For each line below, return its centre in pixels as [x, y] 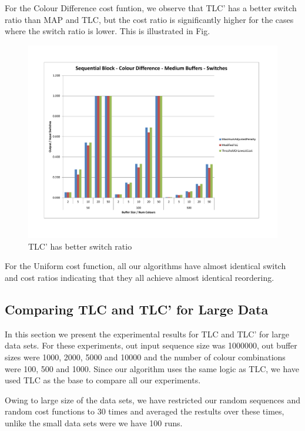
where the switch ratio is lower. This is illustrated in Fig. [108, 31]
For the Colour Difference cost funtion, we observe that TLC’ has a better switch [151, 8]
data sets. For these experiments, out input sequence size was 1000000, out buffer [151, 345]
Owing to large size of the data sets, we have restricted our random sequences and [153, 399]
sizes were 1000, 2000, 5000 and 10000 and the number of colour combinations [145, 357]
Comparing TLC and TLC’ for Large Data [137, 309]
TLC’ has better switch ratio [80, 246]
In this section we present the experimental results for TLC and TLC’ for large [147, 334]
